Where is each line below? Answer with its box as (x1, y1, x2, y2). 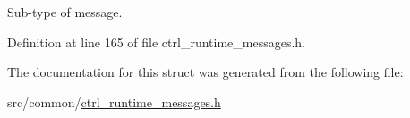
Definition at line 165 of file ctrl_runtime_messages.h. (7, 32, 306, 51)
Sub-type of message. (7, 3, 123, 21)
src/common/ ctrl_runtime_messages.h (7, 92, 221, 111)
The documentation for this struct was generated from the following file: (7, 63, 404, 81)
